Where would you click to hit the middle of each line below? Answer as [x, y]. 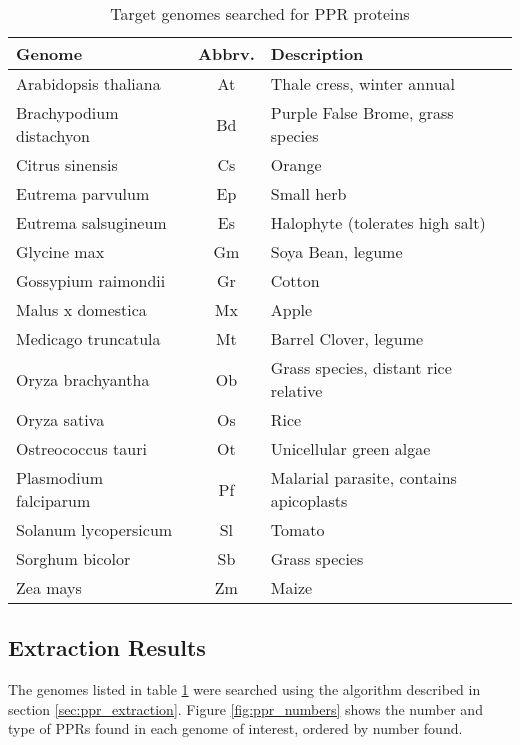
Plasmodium [59, 477]
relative [296, 390]
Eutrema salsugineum [91, 222]
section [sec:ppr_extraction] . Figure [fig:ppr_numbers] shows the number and [245, 708]
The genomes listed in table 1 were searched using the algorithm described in [244, 689]
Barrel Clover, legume [347, 338]
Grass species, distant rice [361, 367]
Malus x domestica [81, 309]
